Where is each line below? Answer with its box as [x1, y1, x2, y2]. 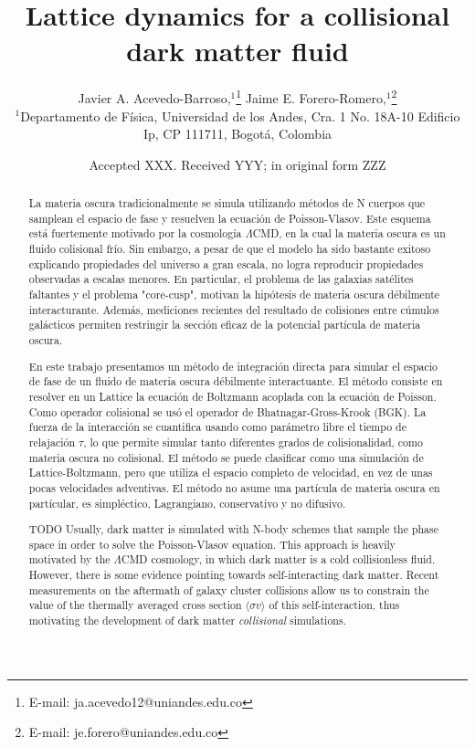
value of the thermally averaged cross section [28, 597, 242, 613]
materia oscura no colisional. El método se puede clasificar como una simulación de [28, 449, 424, 465]
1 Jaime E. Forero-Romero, [236, 86, 386, 107]
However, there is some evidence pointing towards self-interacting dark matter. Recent [28, 567, 439, 583]
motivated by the [28, 552, 111, 567]
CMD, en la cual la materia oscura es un [252, 226, 446, 241]
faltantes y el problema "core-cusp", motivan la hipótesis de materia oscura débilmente [28, 287, 440, 302]
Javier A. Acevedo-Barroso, [78, 88, 231, 107]
